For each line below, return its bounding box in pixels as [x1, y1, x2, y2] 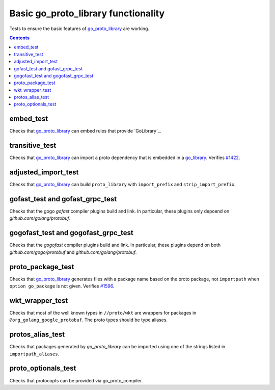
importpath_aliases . [9, 351, 60, 357]
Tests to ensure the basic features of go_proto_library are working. [9, 25, 150, 32]
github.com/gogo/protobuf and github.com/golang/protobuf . [9, 249, 137, 255]
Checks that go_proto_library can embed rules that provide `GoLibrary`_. [9, 128, 161, 134]
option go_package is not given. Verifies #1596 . [9, 283, 115, 289]
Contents [9, 35, 30, 41]
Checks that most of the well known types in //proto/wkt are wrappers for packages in [9, 309, 197, 316]
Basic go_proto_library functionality [9, 8, 165, 19]
